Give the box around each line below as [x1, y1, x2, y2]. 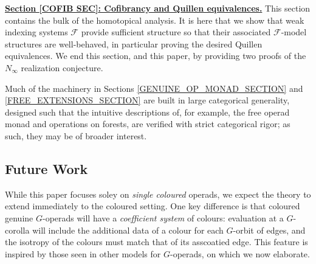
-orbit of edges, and [233, 223, 306, 236]
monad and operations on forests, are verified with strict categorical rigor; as [5, 117, 290, 130]
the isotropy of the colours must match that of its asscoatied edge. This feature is [5, 235, 308, 248]
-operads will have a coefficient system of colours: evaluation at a [42, 211, 284, 224]
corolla [5, 223, 30, 236]
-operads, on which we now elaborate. [170, 247, 310, 260]
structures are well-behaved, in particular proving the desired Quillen [5, 37, 263, 50]
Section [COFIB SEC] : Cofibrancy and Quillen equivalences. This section [5, 2, 311, 14]
